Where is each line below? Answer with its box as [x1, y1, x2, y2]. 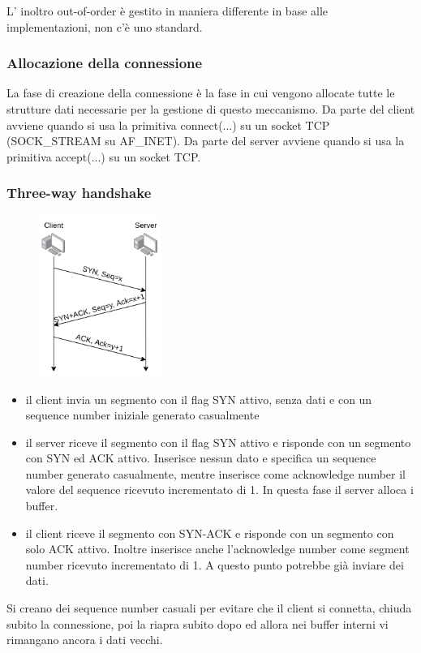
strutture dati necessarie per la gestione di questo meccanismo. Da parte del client [6, 101, 415, 117]
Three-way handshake [6, 183, 152, 203]
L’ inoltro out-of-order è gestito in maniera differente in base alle [6, 2, 329, 19]
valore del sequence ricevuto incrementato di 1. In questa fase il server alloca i [25, 481, 414, 498]
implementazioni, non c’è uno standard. [6, 18, 203, 35]
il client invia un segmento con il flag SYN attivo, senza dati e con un [25, 390, 372, 407]
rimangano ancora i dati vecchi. [6, 631, 163, 648]
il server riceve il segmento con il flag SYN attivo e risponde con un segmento [25, 433, 411, 450]
